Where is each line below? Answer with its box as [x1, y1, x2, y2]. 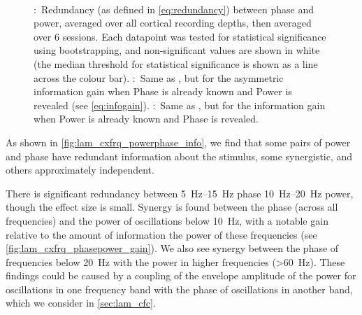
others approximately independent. [6, 162, 154, 177]
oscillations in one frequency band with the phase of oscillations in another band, [6, 281, 353, 296]
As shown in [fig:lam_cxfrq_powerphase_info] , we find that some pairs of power [6, 134, 351, 149]
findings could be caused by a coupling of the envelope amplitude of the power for [6, 268, 356, 283]
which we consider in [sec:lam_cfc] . [6, 295, 156, 310]
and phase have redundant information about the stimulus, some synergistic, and [6, 148, 353, 163]
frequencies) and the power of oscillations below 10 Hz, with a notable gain [6, 213, 328, 227]
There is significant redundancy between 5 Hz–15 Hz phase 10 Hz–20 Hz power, [6, 185, 354, 200]
